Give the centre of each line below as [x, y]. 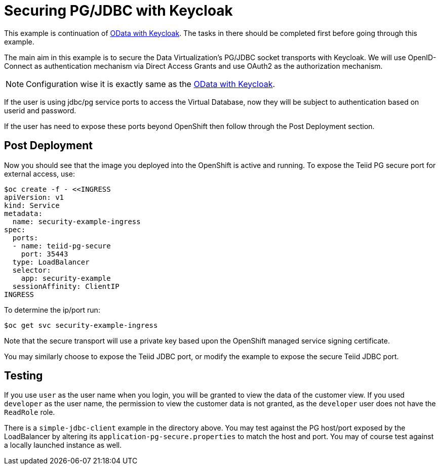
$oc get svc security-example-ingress [81, 325]
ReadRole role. [30, 412]
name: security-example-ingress [76, 221]
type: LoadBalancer [51, 262]
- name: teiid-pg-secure [62, 246]
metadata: [23, 213]
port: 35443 [45, 254]
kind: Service [32, 205]
